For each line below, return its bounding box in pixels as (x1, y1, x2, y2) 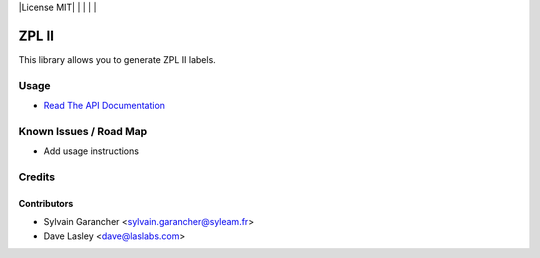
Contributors (18, 197, 74, 209)
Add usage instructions (43, 145, 140, 157)
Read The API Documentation (43, 100, 165, 112)
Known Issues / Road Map (18, 124, 148, 138)
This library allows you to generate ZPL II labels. (18, 53, 217, 65)
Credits (18, 170, 55, 184)
